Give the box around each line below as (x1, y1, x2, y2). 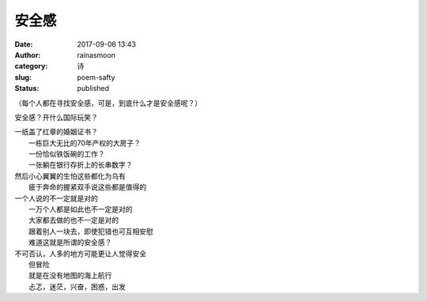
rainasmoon (77, 50, 116, 59)
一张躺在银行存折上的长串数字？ (28, 160, 133, 170)
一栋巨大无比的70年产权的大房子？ (28, 138, 142, 148)
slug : (14, 72, 32, 82)
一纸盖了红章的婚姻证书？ (14, 127, 98, 137)
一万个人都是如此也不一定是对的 (28, 205, 133, 214)
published (77, 84, 110, 93)
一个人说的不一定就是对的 (14, 194, 98, 203)
